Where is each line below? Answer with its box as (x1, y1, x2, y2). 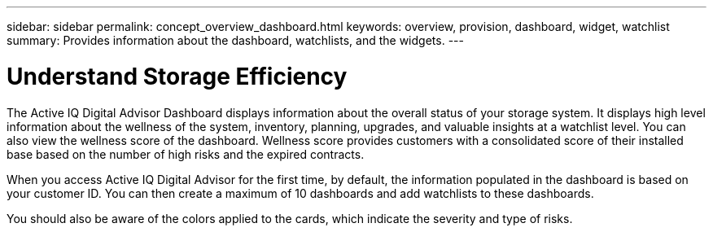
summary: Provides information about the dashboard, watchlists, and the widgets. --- (7, 33, 464, 47)
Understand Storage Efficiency (7, 62, 348, 90)
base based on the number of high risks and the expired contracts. (7, 147, 365, 161)
